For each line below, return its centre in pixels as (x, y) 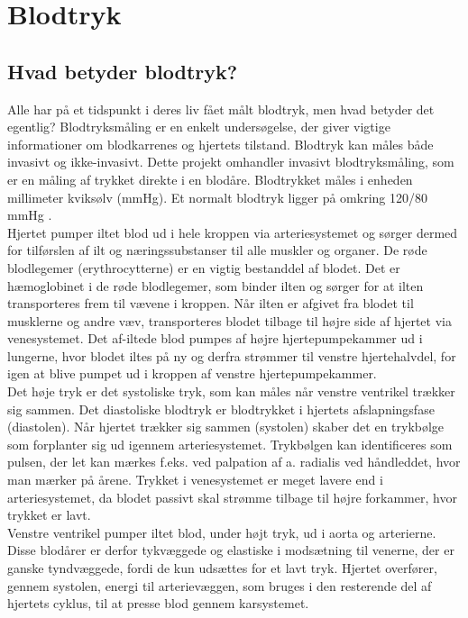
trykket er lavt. (49, 515)
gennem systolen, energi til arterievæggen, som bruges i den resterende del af (220, 585)
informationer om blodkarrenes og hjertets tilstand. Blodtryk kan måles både (220, 144)
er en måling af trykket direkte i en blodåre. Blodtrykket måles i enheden (210, 179)
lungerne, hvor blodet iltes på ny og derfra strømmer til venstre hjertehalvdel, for (232, 355)
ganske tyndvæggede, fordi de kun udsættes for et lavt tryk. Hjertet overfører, (222, 568)
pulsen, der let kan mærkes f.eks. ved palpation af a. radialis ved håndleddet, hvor (234, 462)
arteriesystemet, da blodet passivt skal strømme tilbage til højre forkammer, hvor (232, 497)
